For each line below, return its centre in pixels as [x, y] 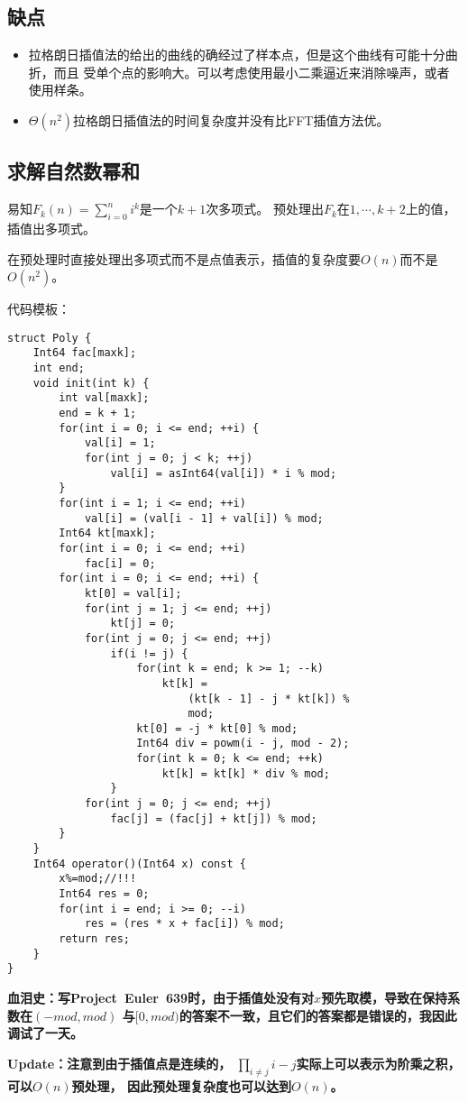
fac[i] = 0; [120, 563]
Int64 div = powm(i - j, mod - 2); [243, 744]
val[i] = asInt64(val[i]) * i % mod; [224, 473]
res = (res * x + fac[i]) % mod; [184, 924]
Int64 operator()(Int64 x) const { [139, 863]
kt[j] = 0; [143, 624]
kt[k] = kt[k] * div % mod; [246, 773]
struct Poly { [50, 338]
